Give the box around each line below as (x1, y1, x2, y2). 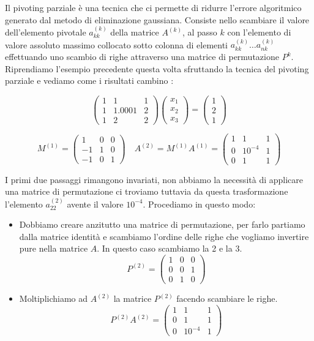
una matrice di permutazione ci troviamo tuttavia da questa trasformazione (5, 185, 288, 198)
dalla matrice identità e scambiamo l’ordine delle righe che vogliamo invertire (19, 230, 309, 242)
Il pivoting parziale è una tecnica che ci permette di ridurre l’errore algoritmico (5, 1, 302, 13)
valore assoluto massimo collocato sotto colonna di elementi (5, 38, 228, 51)
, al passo (182, 26, 217, 38)
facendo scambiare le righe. (176, 292, 278, 305)
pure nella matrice (19, 242, 88, 255)
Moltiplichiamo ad (19, 292, 88, 305)
